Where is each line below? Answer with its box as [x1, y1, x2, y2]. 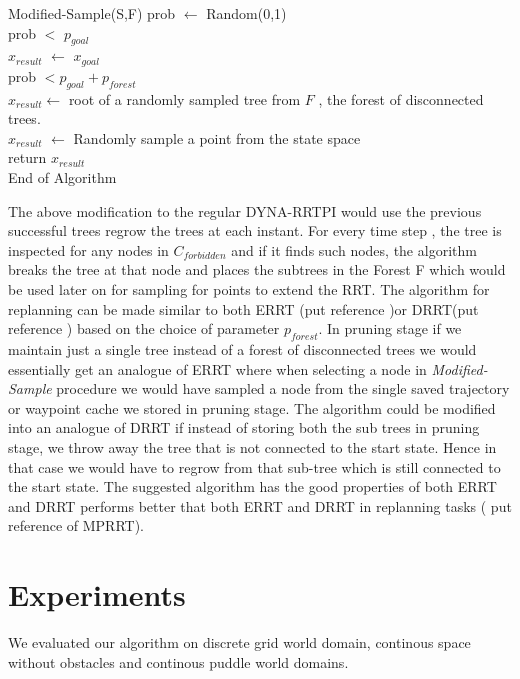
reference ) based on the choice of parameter [8, 318, 280, 339]
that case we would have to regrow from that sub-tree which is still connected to [8, 456, 501, 477]
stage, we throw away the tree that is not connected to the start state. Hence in [8, 436, 497, 457]
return [8, 147, 47, 168]
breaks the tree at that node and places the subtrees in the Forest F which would [8, 259, 506, 280]
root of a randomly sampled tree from [68, 88, 301, 109]
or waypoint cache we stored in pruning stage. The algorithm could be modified [8, 397, 496, 418]
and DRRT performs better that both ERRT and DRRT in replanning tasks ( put [8, 495, 512, 516]
